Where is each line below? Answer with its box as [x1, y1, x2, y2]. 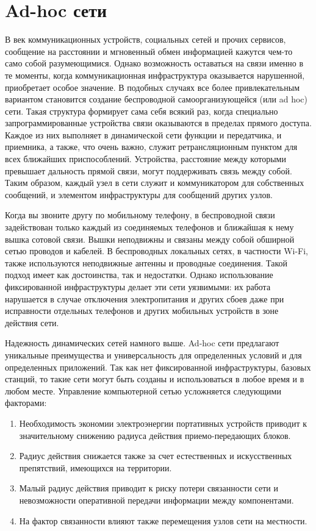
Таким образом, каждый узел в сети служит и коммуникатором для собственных [5, 176, 304, 189]
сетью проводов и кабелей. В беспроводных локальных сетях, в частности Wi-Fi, [5, 244, 309, 257]
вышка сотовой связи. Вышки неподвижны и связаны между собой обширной [5, 232, 295, 245]
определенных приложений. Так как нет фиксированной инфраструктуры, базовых [5, 360, 311, 373]
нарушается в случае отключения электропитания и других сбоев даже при [5, 292, 284, 305]
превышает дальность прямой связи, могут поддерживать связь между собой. [5, 164, 292, 177]
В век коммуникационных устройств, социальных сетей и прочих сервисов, [5, 33, 286, 46]
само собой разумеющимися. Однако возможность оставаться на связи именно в [5, 57, 304, 69]
